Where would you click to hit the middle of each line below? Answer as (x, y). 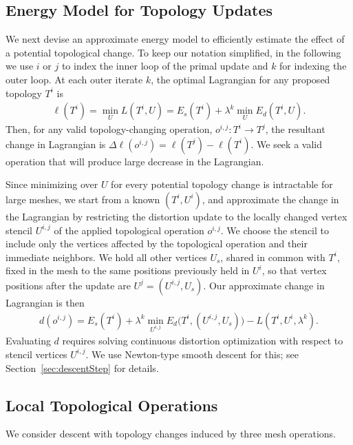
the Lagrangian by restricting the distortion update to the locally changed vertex (176, 216)
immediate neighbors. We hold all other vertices (106, 257)
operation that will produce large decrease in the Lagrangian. (135, 161)
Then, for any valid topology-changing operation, (109, 129)
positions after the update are (68, 285)
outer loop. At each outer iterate (74, 79)
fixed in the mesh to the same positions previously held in (128, 270)
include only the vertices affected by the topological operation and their (157, 244)
